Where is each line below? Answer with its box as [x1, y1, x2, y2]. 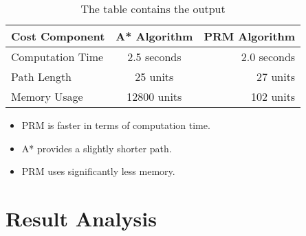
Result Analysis [6, 204, 157, 232]
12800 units [127, 88, 182, 104]
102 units [251, 88, 296, 104]
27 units [256, 69, 296, 84]
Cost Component [11, 28, 105, 44]
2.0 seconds [241, 49, 296, 64]
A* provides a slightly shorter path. [21, 141, 172, 155]
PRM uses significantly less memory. [21, 164, 175, 178]
